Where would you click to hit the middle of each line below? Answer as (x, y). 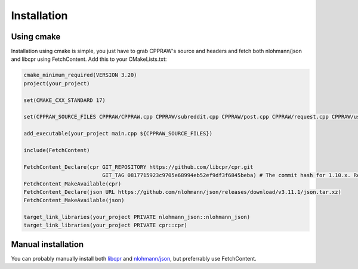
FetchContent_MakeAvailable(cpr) (72, 184)
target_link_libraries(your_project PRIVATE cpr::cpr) (105, 225)
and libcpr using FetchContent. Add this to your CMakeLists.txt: (89, 59)
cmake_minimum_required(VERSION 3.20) (80, 75)
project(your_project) (57, 83)
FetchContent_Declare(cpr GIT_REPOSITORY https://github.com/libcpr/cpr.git (138, 167)
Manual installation (47, 244)
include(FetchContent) (57, 150)
